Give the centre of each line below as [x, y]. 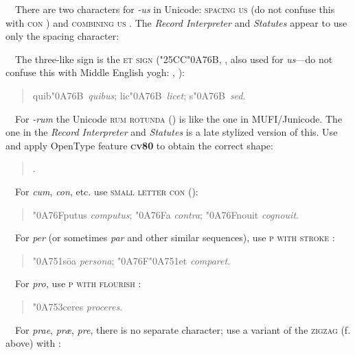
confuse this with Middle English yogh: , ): [95, 72]
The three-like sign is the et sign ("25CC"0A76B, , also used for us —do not [174, 59]
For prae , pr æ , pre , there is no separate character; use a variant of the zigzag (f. [183, 329]
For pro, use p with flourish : [78, 283]
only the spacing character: [62, 36]
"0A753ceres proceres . [78, 306]
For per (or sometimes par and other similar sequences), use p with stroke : [175, 237]
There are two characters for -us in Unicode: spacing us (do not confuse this [175, 9]
